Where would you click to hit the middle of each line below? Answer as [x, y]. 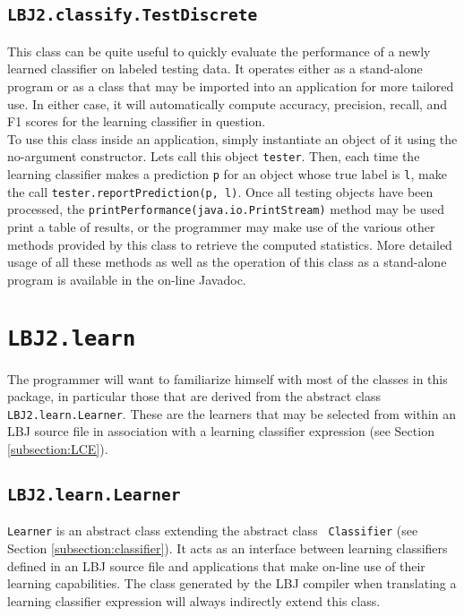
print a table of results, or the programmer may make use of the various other [221, 226]
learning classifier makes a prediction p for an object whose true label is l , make [227, 174]
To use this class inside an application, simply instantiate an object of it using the [232, 138]
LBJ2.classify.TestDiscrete [133, 15]
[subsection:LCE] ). [58, 449]
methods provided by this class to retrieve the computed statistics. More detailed [230, 244]
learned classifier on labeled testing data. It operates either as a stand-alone [215, 68]
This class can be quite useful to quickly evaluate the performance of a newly [219, 51]
